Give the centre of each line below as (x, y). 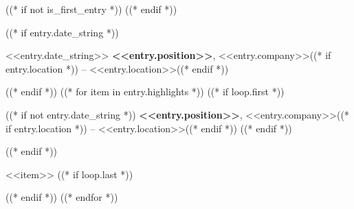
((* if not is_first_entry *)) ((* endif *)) (91, 9)
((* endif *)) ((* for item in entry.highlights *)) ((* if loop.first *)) (145, 91)
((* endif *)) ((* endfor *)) (62, 197)
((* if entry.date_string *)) (62, 32)
